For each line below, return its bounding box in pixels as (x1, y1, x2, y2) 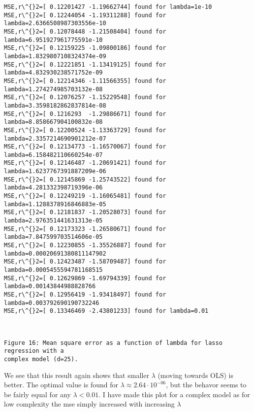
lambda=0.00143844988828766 (4, 283, 96, 290)
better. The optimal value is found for (4, 379, 118, 390)
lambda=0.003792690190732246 (4, 299, 99, 306)
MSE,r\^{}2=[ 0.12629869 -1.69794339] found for (4, 274, 166, 282)
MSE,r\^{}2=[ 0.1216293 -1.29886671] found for (4, 110, 166, 117)
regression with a (4, 347, 64, 355)
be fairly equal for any (4, 389, 71, 399)
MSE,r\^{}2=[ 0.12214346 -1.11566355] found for (4, 77, 166, 84)
